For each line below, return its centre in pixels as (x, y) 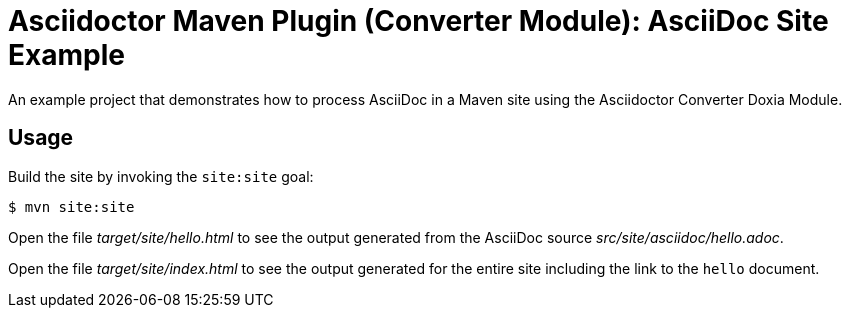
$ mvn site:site (71, 206)
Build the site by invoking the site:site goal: (161, 176)
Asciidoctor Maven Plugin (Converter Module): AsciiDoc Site (418, 21)
